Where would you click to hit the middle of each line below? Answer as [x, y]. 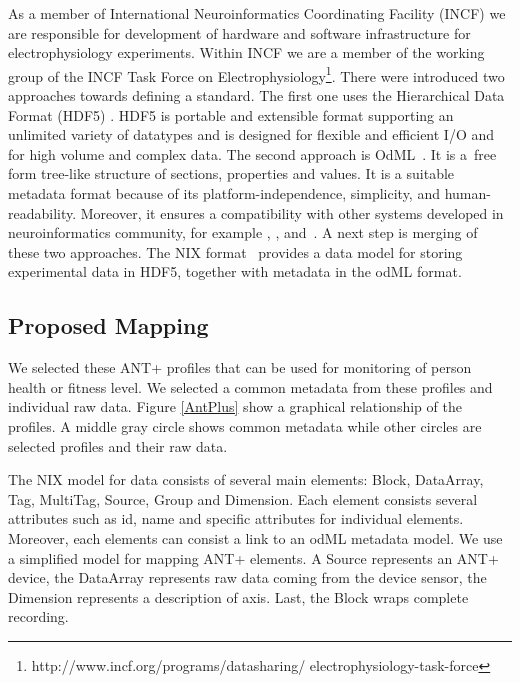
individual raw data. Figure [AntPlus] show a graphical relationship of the [235, 406]
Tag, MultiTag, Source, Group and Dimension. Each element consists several [243, 498]
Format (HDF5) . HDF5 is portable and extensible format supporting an [231, 114]
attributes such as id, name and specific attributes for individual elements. [236, 518]
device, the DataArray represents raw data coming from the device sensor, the [247, 577]
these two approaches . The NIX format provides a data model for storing [235, 251]
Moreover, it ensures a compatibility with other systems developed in [292, 212]
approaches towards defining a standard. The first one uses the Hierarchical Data [256, 95]
